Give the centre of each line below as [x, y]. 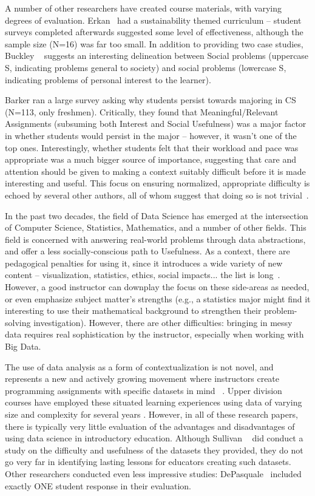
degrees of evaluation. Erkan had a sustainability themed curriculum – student [153, 20]
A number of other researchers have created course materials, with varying [144, 8]
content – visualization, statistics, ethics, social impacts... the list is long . [143, 275]
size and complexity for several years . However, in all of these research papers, [151, 414]
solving [18, 322]
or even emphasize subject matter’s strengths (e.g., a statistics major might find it [158, 298]
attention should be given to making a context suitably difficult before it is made [155, 171]
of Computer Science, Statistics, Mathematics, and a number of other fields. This [156, 227]
